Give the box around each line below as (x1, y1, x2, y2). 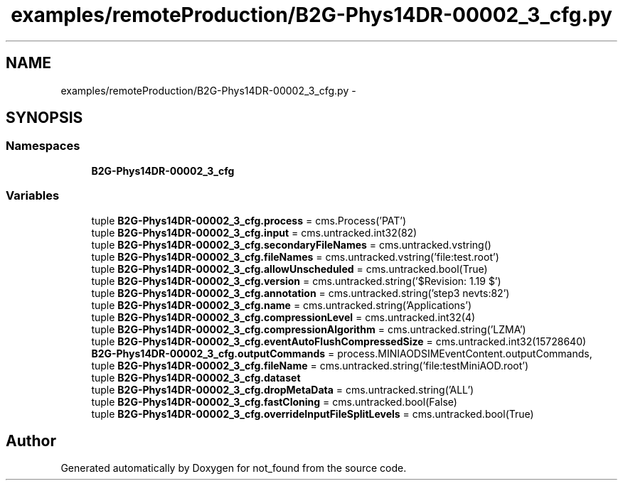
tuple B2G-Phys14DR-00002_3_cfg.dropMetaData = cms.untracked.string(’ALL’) (91, 383, 474, 396)
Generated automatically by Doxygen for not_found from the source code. (60, 462, 407, 475)
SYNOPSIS (6, 109, 83, 127)
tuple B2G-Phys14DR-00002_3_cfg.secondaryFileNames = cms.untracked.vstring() (91, 238, 491, 251)
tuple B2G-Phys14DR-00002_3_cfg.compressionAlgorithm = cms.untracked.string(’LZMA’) (91, 323, 526, 335)
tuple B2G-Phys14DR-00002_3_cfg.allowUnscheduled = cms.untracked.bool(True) (91, 262, 488, 275)
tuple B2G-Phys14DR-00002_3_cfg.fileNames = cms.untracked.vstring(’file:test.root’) (91, 250, 499, 263)
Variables (6, 188, 60, 203)
